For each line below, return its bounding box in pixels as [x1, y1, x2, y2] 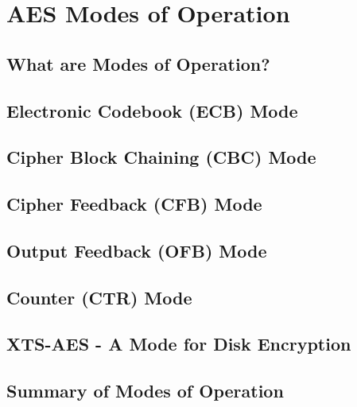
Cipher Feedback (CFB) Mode [6, 192, 262, 216]
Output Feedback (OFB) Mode [6, 238, 267, 262]
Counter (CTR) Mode [6, 285, 192, 309]
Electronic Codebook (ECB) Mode [6, 98, 298, 122]
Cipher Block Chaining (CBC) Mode [6, 145, 316, 169]
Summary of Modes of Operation [6, 378, 284, 403]
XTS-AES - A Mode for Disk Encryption [6, 331, 351, 356]
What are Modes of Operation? [6, 51, 270, 76]
